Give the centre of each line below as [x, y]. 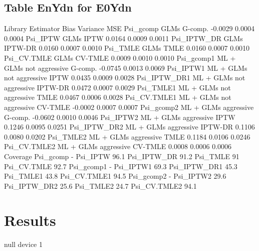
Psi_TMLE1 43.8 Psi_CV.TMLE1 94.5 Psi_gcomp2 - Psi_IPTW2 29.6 [115, 176]
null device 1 [23, 244]
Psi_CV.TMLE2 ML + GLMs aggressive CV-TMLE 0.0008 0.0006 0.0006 [118, 146]
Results [30, 220]
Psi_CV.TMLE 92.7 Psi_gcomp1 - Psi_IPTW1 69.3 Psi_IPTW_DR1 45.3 [121, 166]
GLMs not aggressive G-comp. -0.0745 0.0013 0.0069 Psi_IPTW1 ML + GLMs [126, 68]
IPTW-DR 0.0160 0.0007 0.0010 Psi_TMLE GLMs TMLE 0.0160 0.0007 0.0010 [127, 48]
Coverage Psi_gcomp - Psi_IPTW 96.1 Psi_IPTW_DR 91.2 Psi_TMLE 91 [122, 156]
